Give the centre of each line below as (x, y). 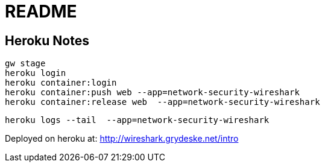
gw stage (25, 64)
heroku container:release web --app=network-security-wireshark (162, 102)
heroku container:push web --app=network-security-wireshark (152, 93)
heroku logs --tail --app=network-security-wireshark (137, 120)
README (41, 11)
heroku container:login (61, 83)
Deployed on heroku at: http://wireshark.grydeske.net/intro (122, 139)
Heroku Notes (47, 40)
